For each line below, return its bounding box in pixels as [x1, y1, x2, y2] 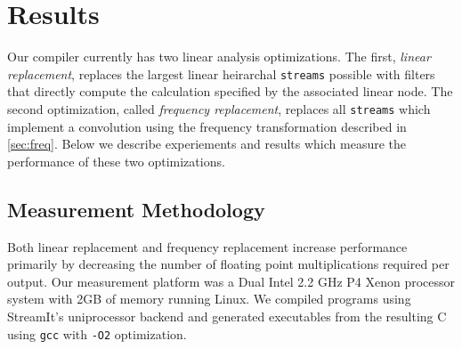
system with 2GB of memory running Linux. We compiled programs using [7, 289, 411, 308]
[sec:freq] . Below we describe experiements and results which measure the [7, 134, 407, 153]
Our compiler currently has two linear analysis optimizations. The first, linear [7, 47, 431, 66]
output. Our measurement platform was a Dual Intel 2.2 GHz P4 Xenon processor [7, 272, 456, 290]
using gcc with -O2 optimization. [7, 324, 187, 343]
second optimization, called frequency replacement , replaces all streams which [7, 99, 431, 118]
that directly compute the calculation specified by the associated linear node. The [7, 82, 453, 101]
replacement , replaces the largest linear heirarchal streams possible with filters [7, 64, 435, 83]
